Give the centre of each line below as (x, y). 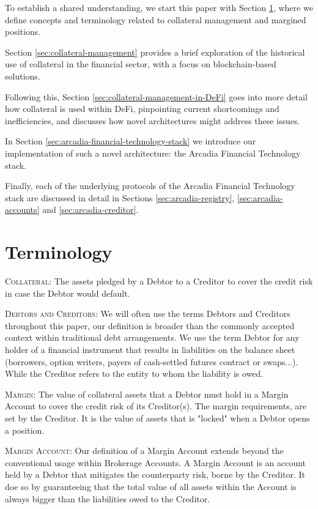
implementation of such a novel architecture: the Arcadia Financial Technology (153, 153)
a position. (25, 430)
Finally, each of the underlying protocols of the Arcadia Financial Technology (150, 186)
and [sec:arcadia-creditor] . (91, 210)
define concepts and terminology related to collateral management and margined (156, 19)
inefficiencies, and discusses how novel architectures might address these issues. (153, 120)
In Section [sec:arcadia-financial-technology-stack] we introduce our (131, 141)
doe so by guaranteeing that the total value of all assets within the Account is (151, 486)
